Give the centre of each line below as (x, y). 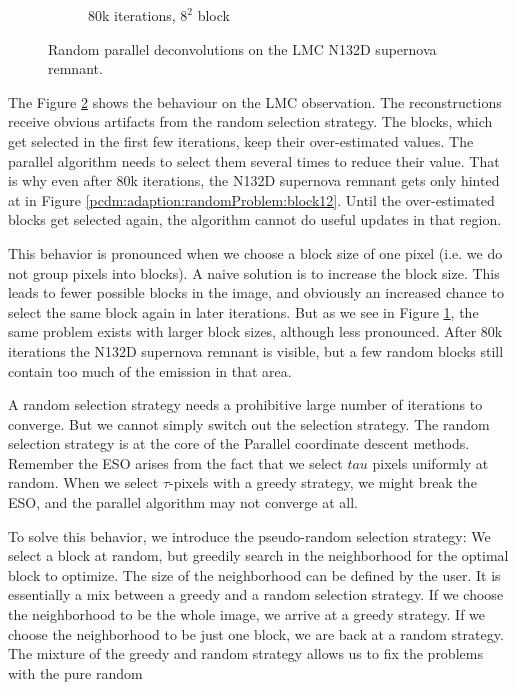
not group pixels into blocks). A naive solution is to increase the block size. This (254, 272)
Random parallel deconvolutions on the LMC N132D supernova (242, 48)
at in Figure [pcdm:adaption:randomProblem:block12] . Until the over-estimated (251, 199)
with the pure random (75, 672)
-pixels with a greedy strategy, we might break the (323, 482)
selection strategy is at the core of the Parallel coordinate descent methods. (239, 443)
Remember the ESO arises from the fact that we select (175, 462)
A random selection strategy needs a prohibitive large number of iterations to (245, 404)
